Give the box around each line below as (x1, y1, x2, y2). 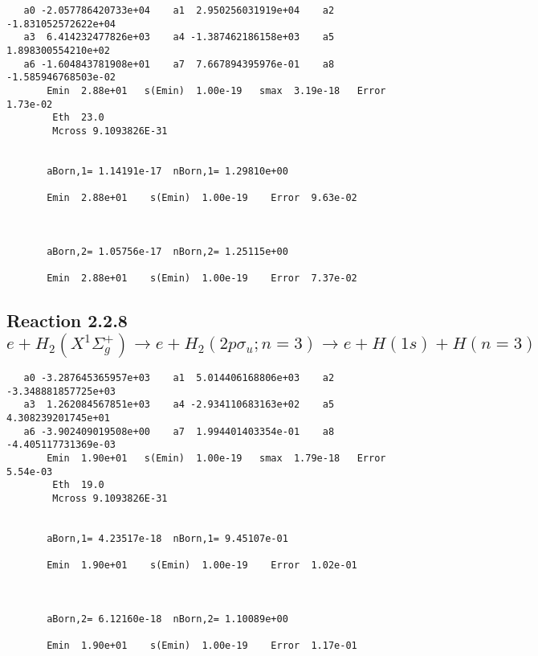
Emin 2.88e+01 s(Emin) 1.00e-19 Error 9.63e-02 (47, 192, 357, 204)
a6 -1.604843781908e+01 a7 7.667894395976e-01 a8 (23, 58, 335, 70)
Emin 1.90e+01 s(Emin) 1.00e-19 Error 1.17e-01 (47, 640, 357, 652)
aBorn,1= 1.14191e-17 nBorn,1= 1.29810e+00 (47, 165, 288, 177)
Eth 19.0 (52, 479, 104, 491)
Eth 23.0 (52, 112, 104, 124)
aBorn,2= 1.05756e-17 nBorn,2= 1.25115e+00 (47, 245, 288, 257)
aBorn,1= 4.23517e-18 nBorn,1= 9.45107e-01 (47, 532, 288, 544)
